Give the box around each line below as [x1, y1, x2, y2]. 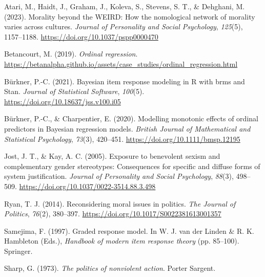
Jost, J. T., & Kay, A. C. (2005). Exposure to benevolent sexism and [4, 151, 220, 161]
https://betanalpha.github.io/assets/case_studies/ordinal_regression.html [4, 58, 238, 69]
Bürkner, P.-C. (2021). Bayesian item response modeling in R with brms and [4, 76, 245, 86]
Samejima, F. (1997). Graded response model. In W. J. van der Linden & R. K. [4, 225, 254, 236]
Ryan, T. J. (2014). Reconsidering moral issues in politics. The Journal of [4, 198, 236, 209]
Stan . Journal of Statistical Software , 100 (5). [4, 86, 145, 97]
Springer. [4, 245, 33, 256]
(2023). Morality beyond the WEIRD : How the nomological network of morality [4, 11, 255, 22]
